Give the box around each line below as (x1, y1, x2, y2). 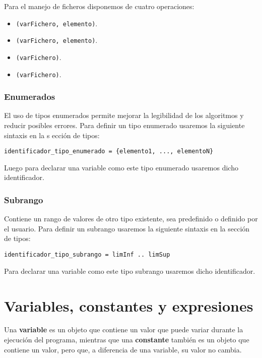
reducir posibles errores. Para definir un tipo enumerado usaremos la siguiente (4, 120, 245, 131)
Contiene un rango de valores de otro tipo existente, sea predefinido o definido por (4, 213, 258, 224)
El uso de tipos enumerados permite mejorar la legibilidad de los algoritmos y (4, 110, 244, 121)
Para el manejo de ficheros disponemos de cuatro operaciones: (4, 1, 194, 11)
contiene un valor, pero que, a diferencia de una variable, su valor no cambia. (4, 344, 242, 354)
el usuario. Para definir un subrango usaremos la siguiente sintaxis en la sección (4, 223, 250, 233)
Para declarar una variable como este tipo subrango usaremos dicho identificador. (4, 265, 255, 276)
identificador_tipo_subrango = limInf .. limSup (4, 251, 170, 259)
